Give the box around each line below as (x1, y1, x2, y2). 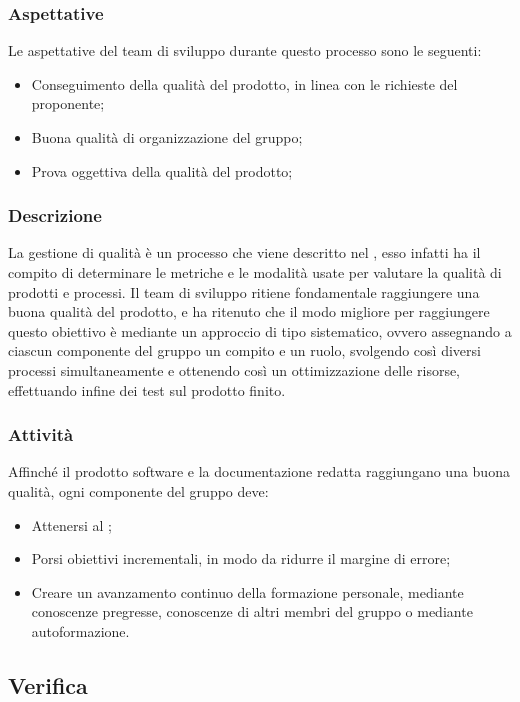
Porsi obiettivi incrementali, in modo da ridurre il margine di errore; (31, 548, 451, 569)
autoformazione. (31, 620, 130, 641)
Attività (8, 422, 74, 447)
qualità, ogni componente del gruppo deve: (8, 480, 269, 501)
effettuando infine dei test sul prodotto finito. (8, 379, 286, 400)
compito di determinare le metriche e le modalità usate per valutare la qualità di (8, 262, 502, 282)
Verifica (8, 669, 88, 700)
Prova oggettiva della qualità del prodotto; (31, 160, 293, 181)
